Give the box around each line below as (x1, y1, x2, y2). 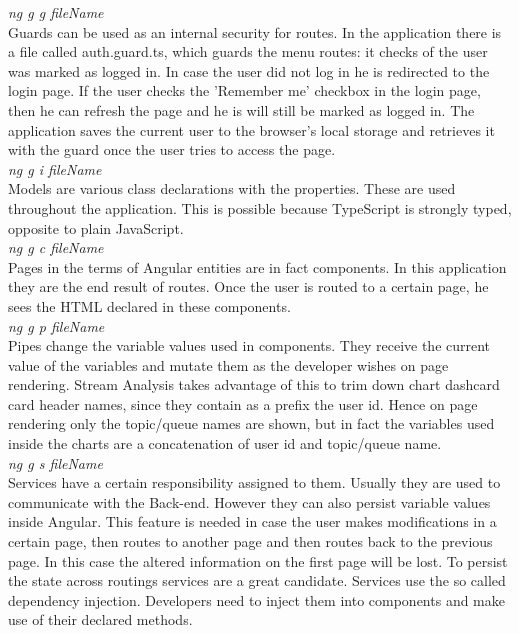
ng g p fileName (8, 315, 105, 336)
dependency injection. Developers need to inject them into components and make (8, 589, 505, 610)
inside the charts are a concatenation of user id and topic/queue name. (8, 433, 442, 454)
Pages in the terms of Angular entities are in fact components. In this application (8, 256, 507, 277)
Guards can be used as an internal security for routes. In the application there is (8, 21, 502, 42)
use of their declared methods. (8, 609, 193, 630)
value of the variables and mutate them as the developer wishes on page (8, 354, 449, 375)
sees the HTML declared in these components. (8, 295, 291, 316)
